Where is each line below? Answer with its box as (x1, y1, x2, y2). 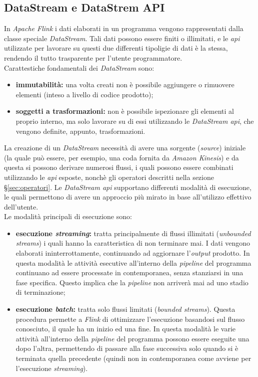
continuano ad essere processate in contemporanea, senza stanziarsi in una (15, 267, 243, 278)
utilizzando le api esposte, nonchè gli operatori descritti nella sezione (4, 171, 214, 182)
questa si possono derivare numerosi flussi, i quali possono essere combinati (4, 162, 233, 172)
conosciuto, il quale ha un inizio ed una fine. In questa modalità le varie (15, 323, 236, 334)
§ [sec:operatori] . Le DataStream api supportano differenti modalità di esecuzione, (4, 181, 251, 192)
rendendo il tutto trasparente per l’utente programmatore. (4, 52, 182, 63)
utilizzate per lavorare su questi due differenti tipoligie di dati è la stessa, (4, 43, 228, 53)
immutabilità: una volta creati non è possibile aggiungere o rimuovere (15, 79, 234, 90)
